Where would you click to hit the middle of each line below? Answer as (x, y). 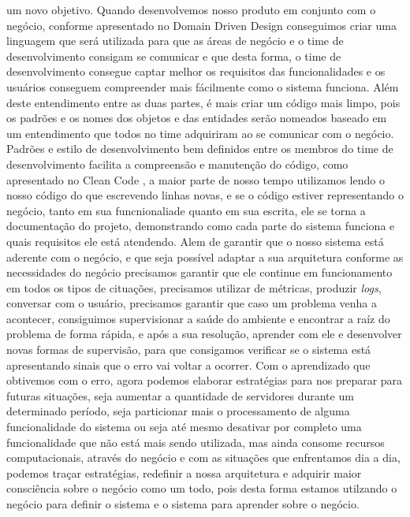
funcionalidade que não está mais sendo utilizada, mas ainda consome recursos (196, 442)
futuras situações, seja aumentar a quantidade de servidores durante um (180, 395)
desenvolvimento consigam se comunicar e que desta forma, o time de (174, 56)
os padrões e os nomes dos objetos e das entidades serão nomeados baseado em (197, 118)
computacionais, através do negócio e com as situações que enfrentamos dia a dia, (203, 457)
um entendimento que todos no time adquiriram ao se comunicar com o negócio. (200, 133)
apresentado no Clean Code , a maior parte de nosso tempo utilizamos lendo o (196, 179)
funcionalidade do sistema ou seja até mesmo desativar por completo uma (184, 427)
